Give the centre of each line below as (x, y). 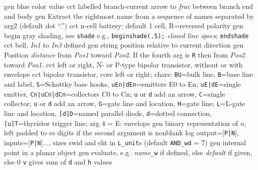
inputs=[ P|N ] (24, 142)
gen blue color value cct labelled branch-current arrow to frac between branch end (129, 6)
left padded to (25, 133)
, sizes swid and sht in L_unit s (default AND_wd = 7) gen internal (147, 142)
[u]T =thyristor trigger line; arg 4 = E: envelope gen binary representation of (121, 123)
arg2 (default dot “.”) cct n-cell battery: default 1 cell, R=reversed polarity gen (124, 26)
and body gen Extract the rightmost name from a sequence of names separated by (129, 16)
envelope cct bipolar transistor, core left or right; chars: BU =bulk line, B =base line (129, 74)
